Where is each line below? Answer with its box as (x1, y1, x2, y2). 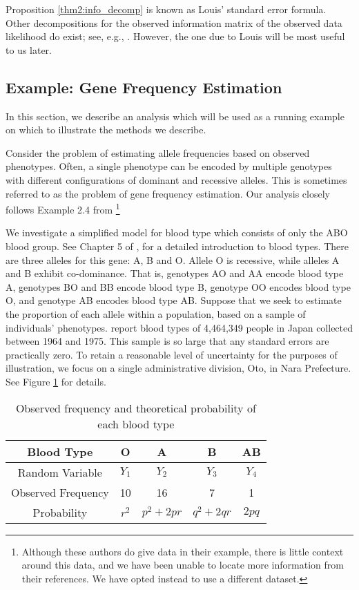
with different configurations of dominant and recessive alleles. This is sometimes (6, 172, 347, 187)
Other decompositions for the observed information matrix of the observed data (6, 15, 342, 30)
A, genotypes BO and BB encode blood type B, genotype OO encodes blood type (6, 279, 351, 294)
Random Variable (17, 464, 102, 480)
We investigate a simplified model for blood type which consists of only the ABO (6, 225, 348, 240)
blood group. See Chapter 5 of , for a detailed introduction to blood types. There (6, 238, 349, 253)
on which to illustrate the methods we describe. (6, 122, 206, 137)
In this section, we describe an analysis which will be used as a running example (6, 108, 345, 123)
